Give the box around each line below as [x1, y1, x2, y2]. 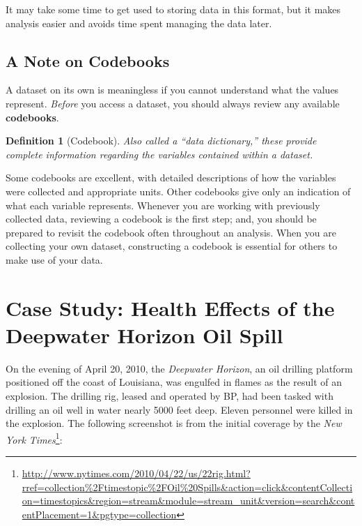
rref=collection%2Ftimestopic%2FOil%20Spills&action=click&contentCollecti [22, 479, 353, 494]
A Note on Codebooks [6, 50, 170, 71]
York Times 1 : [6, 430, 63, 446]
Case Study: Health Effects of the [6, 293, 335, 322]
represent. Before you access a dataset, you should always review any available [6, 96, 340, 110]
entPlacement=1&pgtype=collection [22, 506, 177, 521]
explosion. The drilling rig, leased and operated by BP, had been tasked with [6, 389, 333, 403]
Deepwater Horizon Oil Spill [6, 320, 283, 349]
